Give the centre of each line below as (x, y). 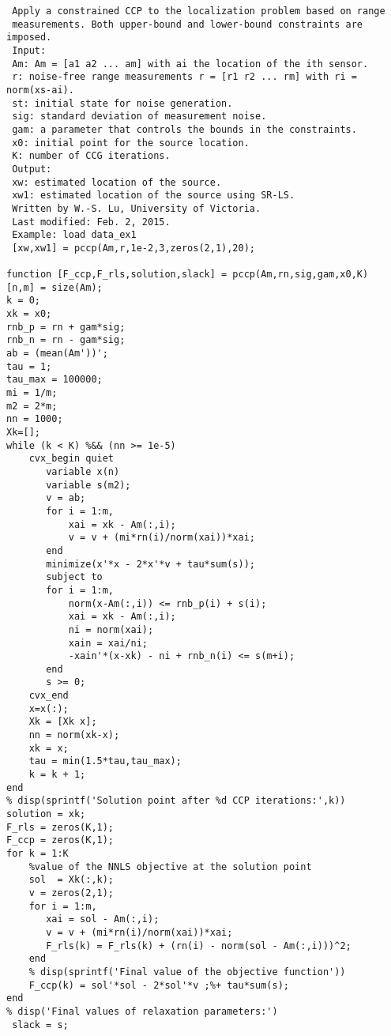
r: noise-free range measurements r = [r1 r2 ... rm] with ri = (184, 77)
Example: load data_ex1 (74, 235)
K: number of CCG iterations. (91, 156)
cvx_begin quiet (71, 459)
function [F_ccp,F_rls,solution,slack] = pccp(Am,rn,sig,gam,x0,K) (188, 275)
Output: (32, 169)
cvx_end (49, 696)
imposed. (29, 38)
